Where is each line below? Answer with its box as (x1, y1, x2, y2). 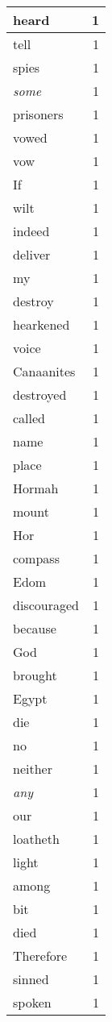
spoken (13, 993, 52, 1012)
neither (13, 759, 52, 778)
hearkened (13, 315, 70, 334)
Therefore (13, 946, 68, 965)
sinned (13, 970, 49, 988)
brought (13, 666, 57, 684)
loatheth (13, 829, 60, 848)
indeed (13, 222, 50, 240)
